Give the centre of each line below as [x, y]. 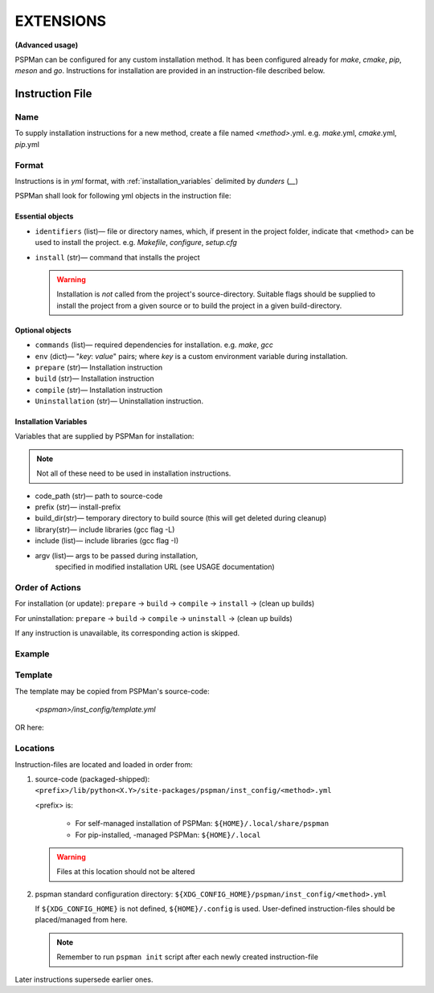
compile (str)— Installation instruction [99, 390]
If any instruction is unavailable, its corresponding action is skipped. [127, 633]
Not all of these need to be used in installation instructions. [134, 473]
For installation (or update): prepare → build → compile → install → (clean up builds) [165, 603]
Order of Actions [48, 587]
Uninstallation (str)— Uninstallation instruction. [119, 401]
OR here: [29, 728]
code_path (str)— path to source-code [99, 496]
